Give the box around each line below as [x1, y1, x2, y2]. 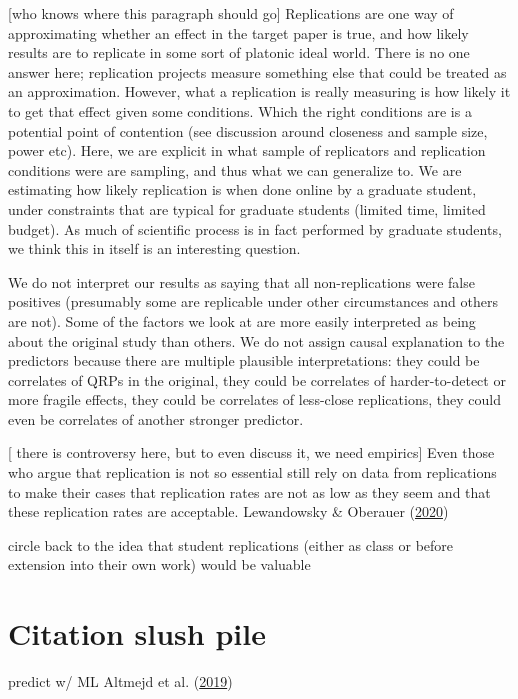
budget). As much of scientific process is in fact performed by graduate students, [8, 218, 502, 239]
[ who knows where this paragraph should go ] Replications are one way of [8, 3, 454, 23]
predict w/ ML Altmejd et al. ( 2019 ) [8, 671, 233, 692]
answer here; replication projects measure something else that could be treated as [8, 61, 507, 82]
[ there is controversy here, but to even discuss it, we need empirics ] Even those [8, 442, 495, 463]
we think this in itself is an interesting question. [8, 238, 301, 259]
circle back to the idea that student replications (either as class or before [8, 534, 454, 555]
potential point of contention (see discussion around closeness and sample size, [8, 120, 488, 141]
